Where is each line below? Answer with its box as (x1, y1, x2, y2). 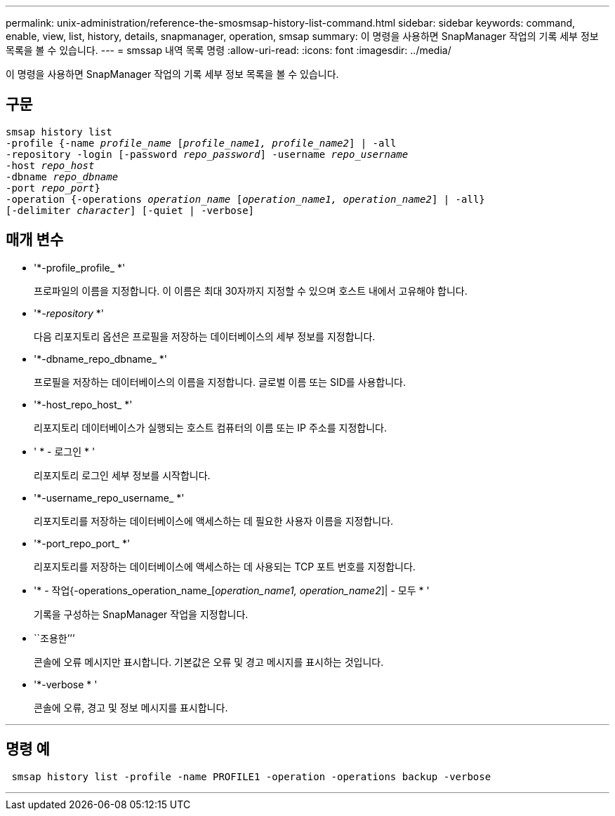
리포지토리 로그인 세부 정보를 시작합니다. (34, 469, 211, 481)
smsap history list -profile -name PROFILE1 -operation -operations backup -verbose (11, 770, 491, 782)
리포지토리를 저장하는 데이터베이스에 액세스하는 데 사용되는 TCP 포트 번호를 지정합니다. (34, 560, 416, 573)
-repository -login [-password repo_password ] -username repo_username (6, 148, 409, 160)
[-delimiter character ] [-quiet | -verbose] (6, 204, 255, 216)
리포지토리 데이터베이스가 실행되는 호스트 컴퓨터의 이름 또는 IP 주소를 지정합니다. (34, 421, 387, 434)
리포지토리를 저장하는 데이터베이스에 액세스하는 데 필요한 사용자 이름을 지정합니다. (34, 514, 394, 527)
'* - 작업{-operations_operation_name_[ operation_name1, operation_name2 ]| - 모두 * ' (34, 584, 430, 596)
